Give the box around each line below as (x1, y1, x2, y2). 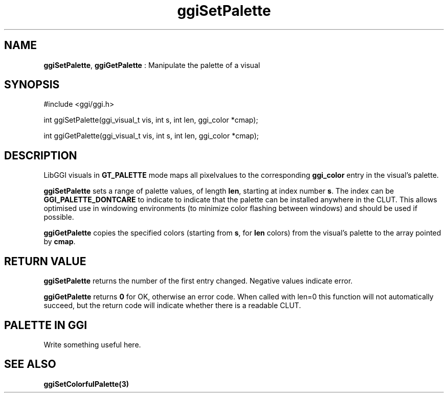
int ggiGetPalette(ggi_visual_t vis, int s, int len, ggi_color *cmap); (43, 131, 259, 141)
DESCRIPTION (4, 149, 77, 162)
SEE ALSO (4, 358, 56, 371)
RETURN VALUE (4, 254, 86, 268)
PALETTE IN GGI (4, 318, 87, 332)
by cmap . (43, 237, 76, 246)
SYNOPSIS (4, 78, 60, 91)
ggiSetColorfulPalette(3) (43, 379, 129, 388)
